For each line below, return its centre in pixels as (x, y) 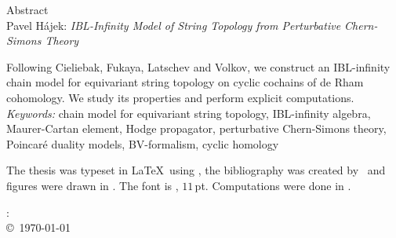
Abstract (27, 9)
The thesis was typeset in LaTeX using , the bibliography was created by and (196, 170)
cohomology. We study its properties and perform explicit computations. (180, 97)
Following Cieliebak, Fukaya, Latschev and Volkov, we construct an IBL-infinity (198, 66)
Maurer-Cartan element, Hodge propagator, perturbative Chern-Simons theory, (196, 128)
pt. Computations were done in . (273, 185)
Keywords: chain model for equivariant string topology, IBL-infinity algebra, (189, 113)
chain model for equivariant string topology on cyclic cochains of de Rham (185, 82)
